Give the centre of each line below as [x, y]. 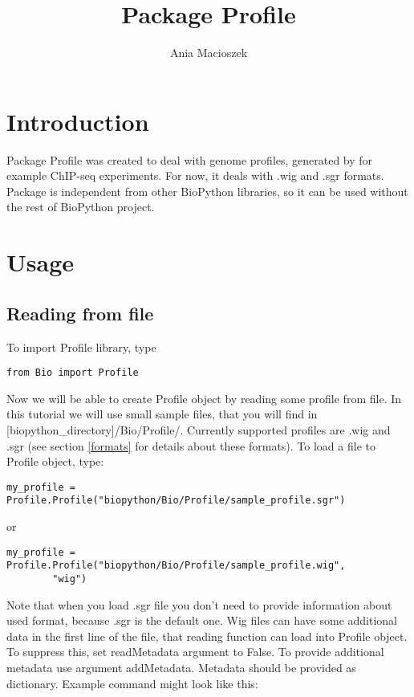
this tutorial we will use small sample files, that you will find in [162, 414]
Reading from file [80, 313]
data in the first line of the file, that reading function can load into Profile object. [207, 636]
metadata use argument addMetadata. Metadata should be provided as [181, 668]
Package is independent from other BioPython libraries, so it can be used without [207, 191]
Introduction [78, 121]
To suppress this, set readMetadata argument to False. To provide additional [195, 652]
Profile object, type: [55, 461]
